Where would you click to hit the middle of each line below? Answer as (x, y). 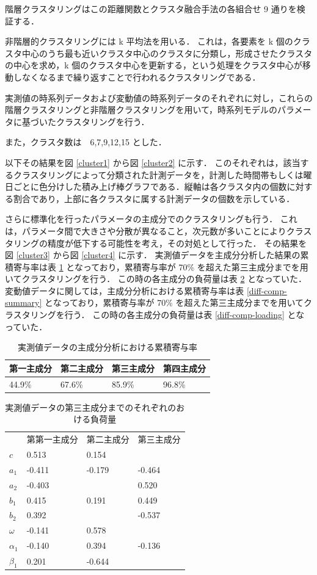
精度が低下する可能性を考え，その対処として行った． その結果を (177, 243)
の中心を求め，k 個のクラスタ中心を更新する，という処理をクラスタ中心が (154, 65)
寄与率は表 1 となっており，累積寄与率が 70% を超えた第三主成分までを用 (161, 266)
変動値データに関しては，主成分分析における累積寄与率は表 (125, 290)
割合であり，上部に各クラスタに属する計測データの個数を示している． (154, 198)
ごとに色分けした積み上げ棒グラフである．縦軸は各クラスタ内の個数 (150, 186)
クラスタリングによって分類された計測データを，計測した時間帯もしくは (158, 174)
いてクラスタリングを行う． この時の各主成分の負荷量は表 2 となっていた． (156, 279)
